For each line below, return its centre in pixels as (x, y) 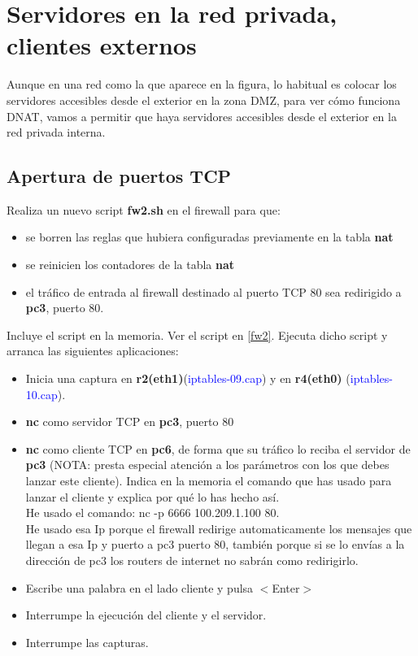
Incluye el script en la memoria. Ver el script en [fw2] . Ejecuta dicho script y (197, 335)
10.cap (41, 394)
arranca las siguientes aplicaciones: (93, 351)
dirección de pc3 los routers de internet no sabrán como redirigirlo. (192, 560)
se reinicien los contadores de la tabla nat (130, 265)
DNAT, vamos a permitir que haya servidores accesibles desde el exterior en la (202, 116)
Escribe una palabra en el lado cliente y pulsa (139, 587)
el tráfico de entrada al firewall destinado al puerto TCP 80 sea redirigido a (213, 291)
